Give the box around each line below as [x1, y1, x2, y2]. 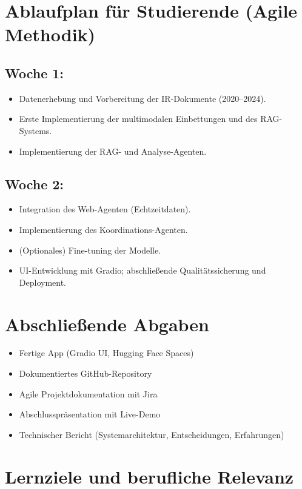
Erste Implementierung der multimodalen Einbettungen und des [19, 112, 258, 125]
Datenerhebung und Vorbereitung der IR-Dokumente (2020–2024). [19, 92, 266, 104]
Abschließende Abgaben [5, 311, 210, 336]
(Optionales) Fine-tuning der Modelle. [19, 243, 161, 256]
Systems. [19, 124, 52, 137]
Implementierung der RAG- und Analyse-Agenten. [19, 144, 207, 157]
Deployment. [19, 275, 66, 288]
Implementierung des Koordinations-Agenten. [19, 223, 188, 235]
